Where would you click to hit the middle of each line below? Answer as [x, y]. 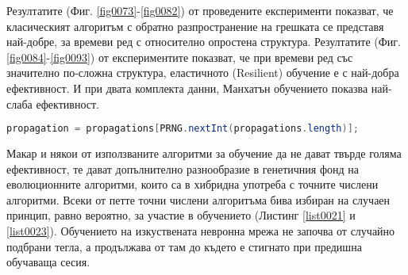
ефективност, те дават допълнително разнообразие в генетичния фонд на [183, 168]
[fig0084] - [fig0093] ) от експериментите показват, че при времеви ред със [180, 57]
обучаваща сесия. [48, 262]
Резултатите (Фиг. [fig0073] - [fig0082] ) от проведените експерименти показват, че [200, 10]
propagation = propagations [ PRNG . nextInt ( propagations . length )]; [183, 129]
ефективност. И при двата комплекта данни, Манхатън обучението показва [187, 88]
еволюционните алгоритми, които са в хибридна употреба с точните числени [192, 184]
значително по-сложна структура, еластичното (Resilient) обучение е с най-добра [203, 73]
